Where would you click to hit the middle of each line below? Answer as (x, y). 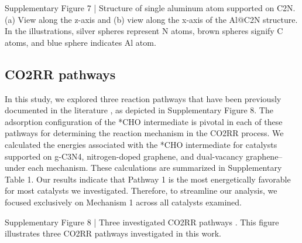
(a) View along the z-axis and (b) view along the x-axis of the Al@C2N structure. (151, 19)
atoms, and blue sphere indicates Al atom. (80, 42)
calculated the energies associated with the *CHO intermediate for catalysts (141, 144)
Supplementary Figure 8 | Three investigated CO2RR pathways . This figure (142, 222)
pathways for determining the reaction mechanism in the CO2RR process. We (144, 133)
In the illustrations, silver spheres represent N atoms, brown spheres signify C (144, 31)
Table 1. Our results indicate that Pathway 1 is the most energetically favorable (148, 179)
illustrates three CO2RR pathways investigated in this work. (113, 233)
